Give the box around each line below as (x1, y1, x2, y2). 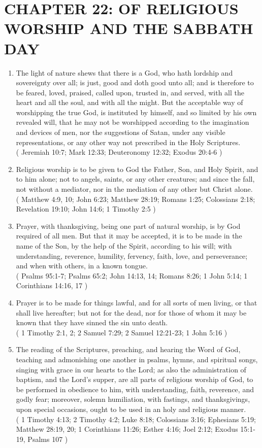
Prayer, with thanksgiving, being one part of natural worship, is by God (16, 220, 241, 231)
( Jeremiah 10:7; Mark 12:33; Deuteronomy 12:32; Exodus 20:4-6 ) (16, 147, 222, 157)
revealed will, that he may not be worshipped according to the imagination (16, 117, 249, 127)
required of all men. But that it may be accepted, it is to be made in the (16, 230, 242, 241)
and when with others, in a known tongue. (16, 260, 148, 271)
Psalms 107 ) (27, 433, 68, 444)
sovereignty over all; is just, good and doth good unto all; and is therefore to (16, 77, 254, 88)
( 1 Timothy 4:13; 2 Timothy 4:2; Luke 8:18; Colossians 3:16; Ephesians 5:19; (16, 413, 256, 424)
